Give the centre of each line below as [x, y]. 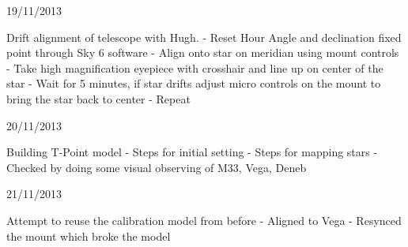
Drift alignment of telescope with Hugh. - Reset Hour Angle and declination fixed [204, 37]
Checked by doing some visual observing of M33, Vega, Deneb [157, 167]
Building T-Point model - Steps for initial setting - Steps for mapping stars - [192, 152]
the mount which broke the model [89, 236]
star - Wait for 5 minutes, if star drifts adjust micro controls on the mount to [194, 83]
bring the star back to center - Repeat [98, 98]
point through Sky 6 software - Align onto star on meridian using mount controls [203, 52]
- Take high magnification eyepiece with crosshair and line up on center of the [195, 67]
